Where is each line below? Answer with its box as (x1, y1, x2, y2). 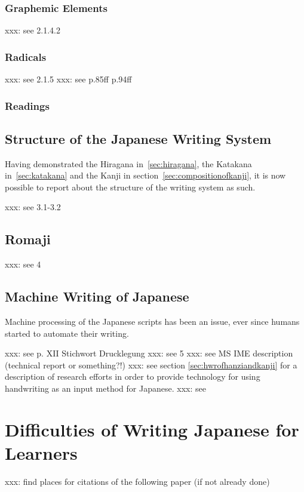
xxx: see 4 (5, 258, 41, 270)
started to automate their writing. (5, 327, 129, 339)
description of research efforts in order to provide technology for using (5, 370, 260, 383)
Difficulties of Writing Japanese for (5, 417, 299, 441)
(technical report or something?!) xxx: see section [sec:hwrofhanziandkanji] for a (5, 358, 297, 371)
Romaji (5, 230, 51, 248)
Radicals (5, 49, 47, 64)
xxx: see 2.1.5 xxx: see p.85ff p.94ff (5, 73, 132, 85)
